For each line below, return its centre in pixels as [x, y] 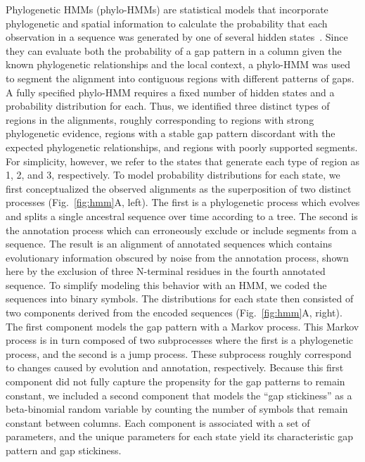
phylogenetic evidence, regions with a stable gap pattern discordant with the [171, 133]
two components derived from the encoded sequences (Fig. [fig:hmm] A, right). [174, 313]
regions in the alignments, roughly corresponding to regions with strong [160, 119]
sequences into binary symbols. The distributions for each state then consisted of [180, 299]
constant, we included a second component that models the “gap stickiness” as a [179, 395]
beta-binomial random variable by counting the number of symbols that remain [177, 409]
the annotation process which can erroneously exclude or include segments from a [181, 230]
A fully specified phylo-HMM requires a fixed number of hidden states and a [170, 92]
